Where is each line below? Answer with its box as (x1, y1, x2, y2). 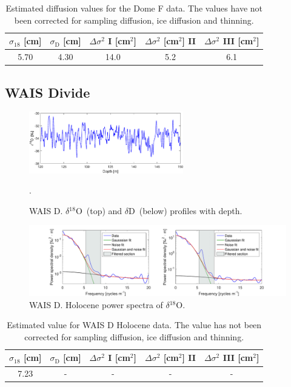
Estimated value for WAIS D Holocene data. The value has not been (7, 318, 262, 331)
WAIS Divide (5, 82, 90, 101)
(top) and (86, 204, 122, 217)
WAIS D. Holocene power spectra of (29, 298, 163, 311)
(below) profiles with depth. (139, 204, 242, 217)
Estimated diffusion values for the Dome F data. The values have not (5, 2, 263, 14)
